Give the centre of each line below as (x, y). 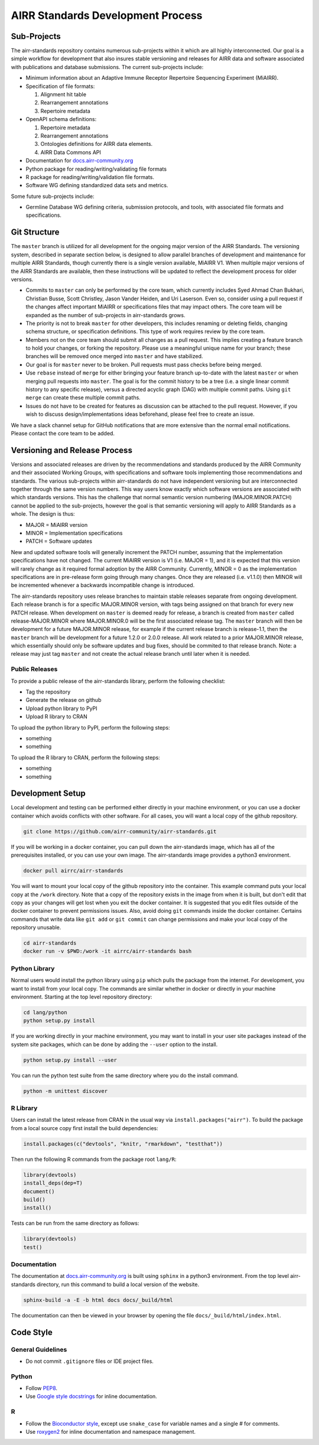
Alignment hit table (64, 95)
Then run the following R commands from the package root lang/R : (94, 1159)
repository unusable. (36, 927)
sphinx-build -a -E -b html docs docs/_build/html (98, 1300)
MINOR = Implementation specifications (74, 533)
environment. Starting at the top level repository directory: (82, 997)
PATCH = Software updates (59, 541)
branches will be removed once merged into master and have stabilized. (114, 356)
